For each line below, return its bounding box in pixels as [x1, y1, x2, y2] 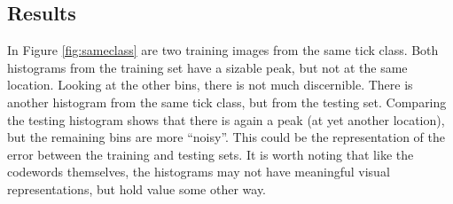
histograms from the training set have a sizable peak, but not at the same [7, 58, 408, 76]
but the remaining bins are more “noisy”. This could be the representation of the [7, 128, 446, 146]
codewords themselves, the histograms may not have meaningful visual [7, 162, 390, 181]
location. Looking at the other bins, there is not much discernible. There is [7, 75, 413, 94]
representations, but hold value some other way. [7, 179, 267, 198]
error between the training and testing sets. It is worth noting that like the [7, 145, 414, 163]
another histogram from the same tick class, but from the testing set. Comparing [7, 92, 447, 111]
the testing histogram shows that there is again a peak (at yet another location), [7, 110, 445, 129]
